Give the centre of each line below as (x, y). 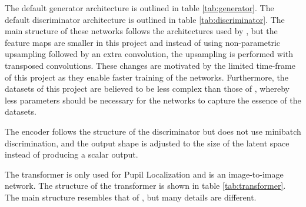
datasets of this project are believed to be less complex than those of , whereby (147, 89)
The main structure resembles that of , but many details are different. (131, 197)
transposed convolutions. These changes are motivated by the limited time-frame (150, 65)
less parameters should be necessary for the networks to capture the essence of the (153, 100)
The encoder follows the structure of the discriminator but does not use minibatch (153, 131)
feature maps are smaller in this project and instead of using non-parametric (143, 42)
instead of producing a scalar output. (71, 154)
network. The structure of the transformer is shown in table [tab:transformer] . (145, 186)
